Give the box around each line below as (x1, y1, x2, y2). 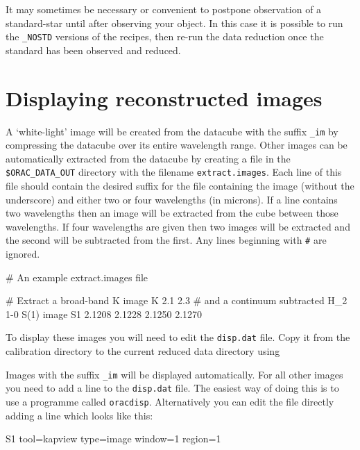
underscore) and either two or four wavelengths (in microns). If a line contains (6, 192, 338, 206)
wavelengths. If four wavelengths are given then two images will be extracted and (6, 219, 350, 233)
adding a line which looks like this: (6, 408, 153, 422)
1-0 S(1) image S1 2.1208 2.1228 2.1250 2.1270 (6, 306, 203, 321)
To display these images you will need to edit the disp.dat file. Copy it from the (6, 330, 350, 344)
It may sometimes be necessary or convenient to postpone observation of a (6, 2, 322, 16)
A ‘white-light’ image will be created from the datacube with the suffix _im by (6, 124, 338, 138)
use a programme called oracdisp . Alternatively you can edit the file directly (6, 394, 334, 409)
